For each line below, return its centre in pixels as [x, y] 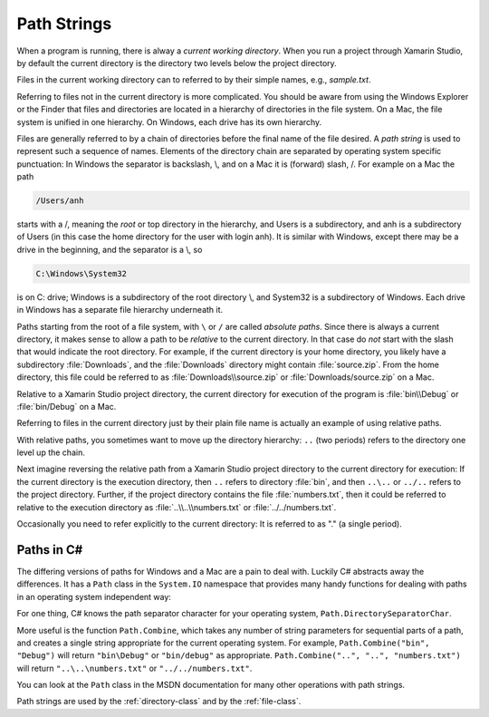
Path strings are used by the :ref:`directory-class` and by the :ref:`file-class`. [159, 702]
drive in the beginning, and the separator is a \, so [110, 249]
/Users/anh [60, 201]
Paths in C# [50, 550]
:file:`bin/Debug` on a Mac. [67, 406]
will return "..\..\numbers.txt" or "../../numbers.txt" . [134, 668]
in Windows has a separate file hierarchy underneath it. [120, 310]
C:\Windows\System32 [81, 273]
